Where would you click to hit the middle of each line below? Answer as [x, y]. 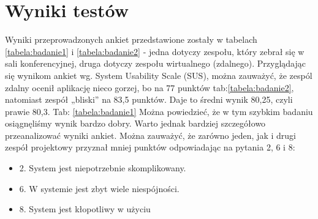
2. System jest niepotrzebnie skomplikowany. [103, 168]
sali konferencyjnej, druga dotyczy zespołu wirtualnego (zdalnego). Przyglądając [155, 63]
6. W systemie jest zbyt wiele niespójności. [99, 188]
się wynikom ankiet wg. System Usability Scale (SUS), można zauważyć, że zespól [159, 75]
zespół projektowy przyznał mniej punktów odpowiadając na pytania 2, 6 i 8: [150, 147]
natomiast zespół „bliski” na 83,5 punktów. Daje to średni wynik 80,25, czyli [149, 99]
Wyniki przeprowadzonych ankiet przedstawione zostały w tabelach [131, 39]
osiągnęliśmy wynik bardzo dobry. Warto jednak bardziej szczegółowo [135, 123]
